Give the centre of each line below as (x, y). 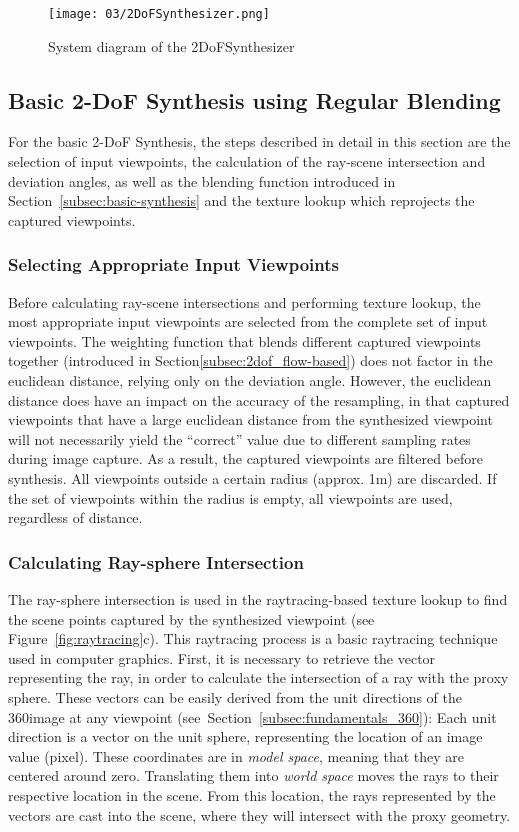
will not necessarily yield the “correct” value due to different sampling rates (239, 438)
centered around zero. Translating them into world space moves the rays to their (253, 775)
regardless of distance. (75, 517)
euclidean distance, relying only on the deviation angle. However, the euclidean (250, 380)
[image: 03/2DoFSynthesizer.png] (159, 14)
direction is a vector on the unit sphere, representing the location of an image (245, 736)
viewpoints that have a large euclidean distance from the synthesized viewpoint (250, 419)
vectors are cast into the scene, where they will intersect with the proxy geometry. (259, 814)
